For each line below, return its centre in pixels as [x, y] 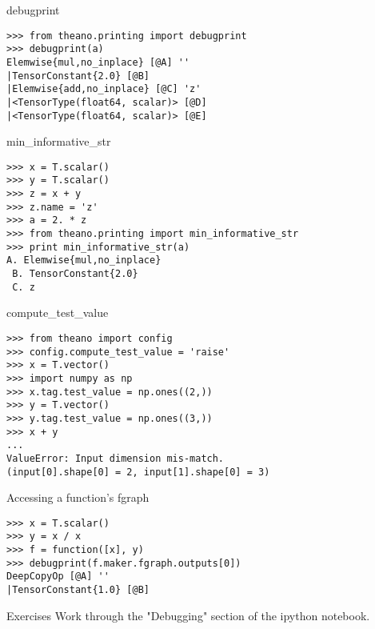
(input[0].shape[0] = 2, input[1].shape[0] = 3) [138, 472]
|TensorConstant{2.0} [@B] [78, 76]
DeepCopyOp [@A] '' [58, 577]
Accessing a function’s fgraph [78, 497]
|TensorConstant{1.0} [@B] [78, 590]
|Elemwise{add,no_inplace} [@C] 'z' [104, 89]
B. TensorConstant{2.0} [75, 274]
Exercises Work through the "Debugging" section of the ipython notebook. [188, 615]
